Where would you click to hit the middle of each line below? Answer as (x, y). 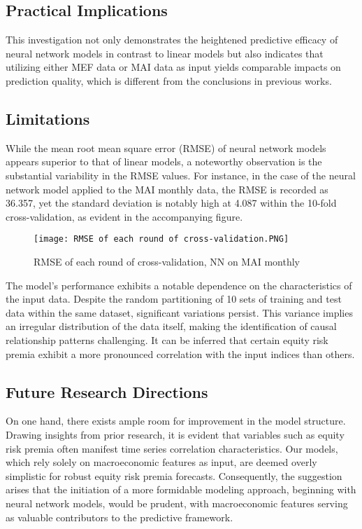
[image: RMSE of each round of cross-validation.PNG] (161, 239)
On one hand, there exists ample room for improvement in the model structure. (176, 421)
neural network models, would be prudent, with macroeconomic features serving (177, 503)
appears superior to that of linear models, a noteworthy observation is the (164, 162)
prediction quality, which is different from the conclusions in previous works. (169, 80)
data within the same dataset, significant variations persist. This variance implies (179, 312)
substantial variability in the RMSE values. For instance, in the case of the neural (181, 175)
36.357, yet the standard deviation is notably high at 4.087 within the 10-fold (171, 203)
